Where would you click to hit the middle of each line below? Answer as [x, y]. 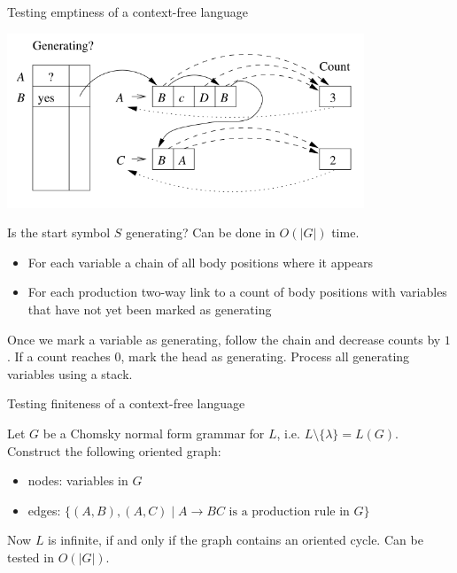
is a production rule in [289, 511]
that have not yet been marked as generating [150, 309]
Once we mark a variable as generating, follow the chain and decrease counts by [224, 339]
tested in [31, 557]
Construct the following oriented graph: [114, 450]
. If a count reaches [59, 356]
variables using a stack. [70, 373]
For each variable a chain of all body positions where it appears [200, 262]
